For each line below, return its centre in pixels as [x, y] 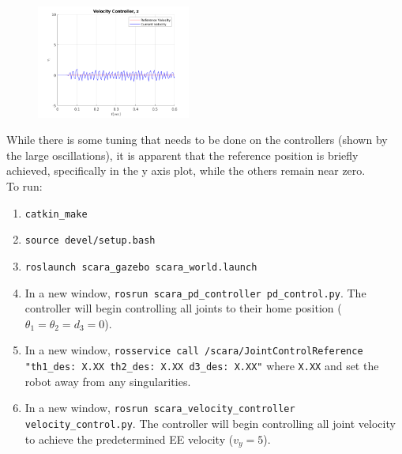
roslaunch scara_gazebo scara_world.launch [141, 267]
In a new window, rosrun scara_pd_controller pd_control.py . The [195, 292]
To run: [24, 185]
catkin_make [56, 214]
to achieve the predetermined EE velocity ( [129, 439]
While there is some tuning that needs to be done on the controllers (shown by [197, 140]
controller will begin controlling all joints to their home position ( [183, 308]
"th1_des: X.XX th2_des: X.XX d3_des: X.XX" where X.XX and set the [202, 366]
